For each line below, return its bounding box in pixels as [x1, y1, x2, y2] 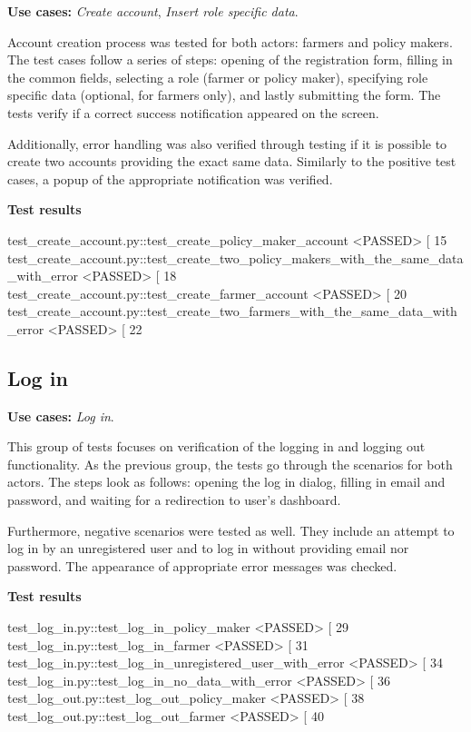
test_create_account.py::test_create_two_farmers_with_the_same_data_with [7, 302, 457, 321]
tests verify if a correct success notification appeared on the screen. [7, 103, 379, 122]
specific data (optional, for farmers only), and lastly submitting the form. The [7, 85, 441, 104]
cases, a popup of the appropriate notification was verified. [7, 169, 333, 188]
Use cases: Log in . [7, 406, 114, 425]
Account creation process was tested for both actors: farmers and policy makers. [7, 32, 453, 51]
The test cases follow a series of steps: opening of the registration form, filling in [7, 50, 453, 69]
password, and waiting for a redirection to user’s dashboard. [7, 490, 341, 509]
